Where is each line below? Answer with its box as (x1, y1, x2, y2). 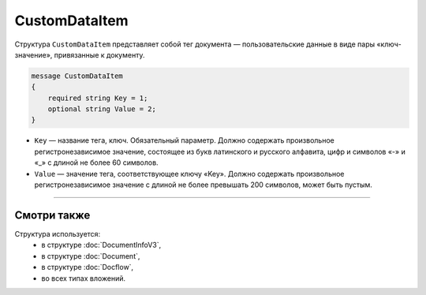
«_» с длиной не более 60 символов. (34, 158, 159, 167)
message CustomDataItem (31, 71, 124, 80)
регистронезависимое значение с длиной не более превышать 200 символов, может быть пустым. (34, 180, 372, 189)
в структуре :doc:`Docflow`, (41, 263, 134, 272)
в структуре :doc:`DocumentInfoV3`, (41, 241, 162, 250)
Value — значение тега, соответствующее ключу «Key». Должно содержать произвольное (34, 169, 345, 178)
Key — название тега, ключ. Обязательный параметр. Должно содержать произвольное (34, 136, 334, 145)
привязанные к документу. (54, 50, 145, 59)
